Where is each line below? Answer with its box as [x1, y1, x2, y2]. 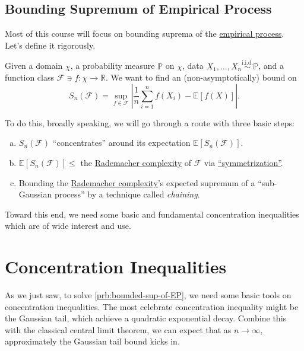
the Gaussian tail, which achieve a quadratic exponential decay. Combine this [5, 312, 287, 324]
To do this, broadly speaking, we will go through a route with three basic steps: [5, 116, 294, 129]
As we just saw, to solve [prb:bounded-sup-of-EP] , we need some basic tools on [5, 289, 292, 301]
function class [5, 71, 54, 84]
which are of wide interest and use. [5, 219, 131, 232]
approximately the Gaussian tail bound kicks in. [5, 335, 180, 347]
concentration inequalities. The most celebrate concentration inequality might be [5, 300, 299, 312]
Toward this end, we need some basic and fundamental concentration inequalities [5, 208, 299, 220]
